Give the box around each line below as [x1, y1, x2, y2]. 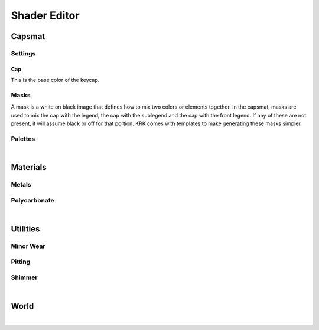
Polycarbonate [11, 196, 54, 204]
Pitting [11, 257, 31, 266]
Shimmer [11, 273, 38, 282]
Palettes [11, 135, 35, 143]
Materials [11, 162, 47, 172]
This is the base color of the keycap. [11, 77, 100, 84]
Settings [11, 49, 36, 57]
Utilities [11, 224, 40, 234]
